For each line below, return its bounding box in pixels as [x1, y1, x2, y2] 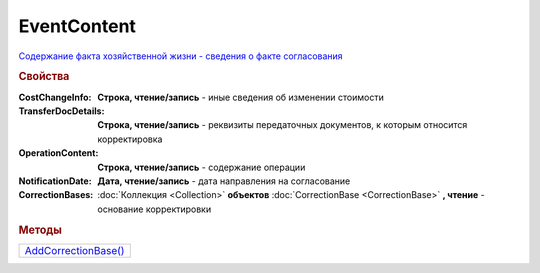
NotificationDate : [18, 175, 92, 187]
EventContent [18, 15, 137, 37]
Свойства [18, 70, 70, 84]
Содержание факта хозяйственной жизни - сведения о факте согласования [18, 50, 344, 62]
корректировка [97, 133, 163, 145]
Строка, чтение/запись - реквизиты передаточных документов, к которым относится [97, 119, 468, 131]
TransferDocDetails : [18, 105, 105, 117]
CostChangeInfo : [18, 91, 92, 103]
